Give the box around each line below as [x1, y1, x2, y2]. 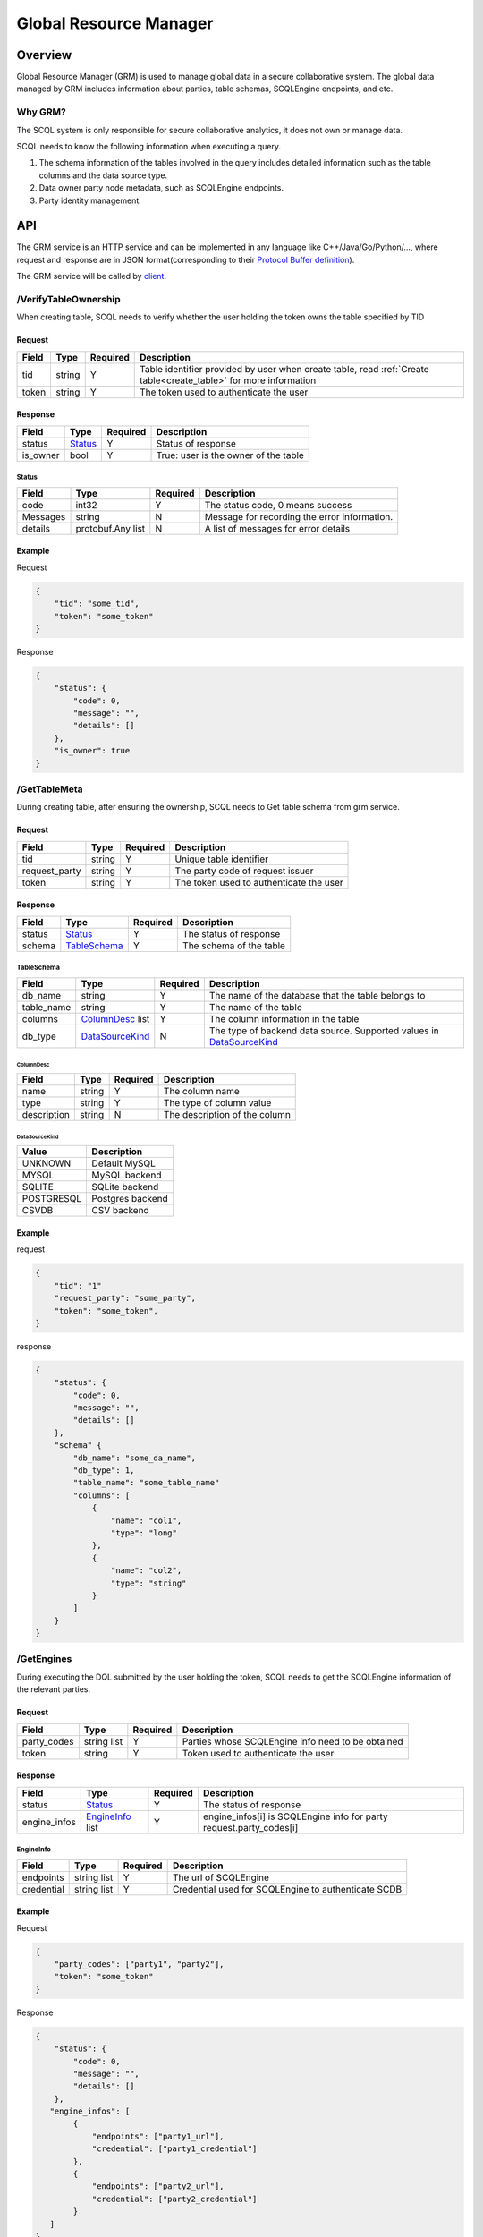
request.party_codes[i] [202, 1821, 299, 1833]
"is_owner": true [54, 745, 131, 756]
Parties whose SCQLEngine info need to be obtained [182, 1735, 403, 1748]
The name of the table [208, 1000, 303, 1013]
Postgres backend [91, 1193, 169, 1205]
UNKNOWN [21, 1157, 72, 1170]
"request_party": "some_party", [54, 1293, 197, 1304]
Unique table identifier [174, 853, 268, 865]
